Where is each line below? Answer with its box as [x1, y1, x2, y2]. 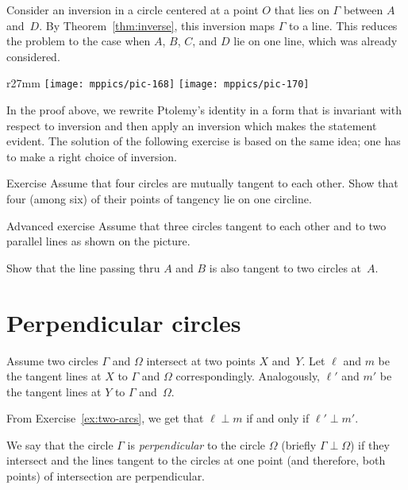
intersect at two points [146, 352, 256, 368]
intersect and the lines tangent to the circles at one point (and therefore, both [6, 452, 386, 469]
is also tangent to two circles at [209, 259, 362, 276]
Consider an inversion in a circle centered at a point [6, 2, 259, 17]
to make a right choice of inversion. [6, 148, 177, 164]
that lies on [274, 2, 329, 17]
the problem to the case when [6, 33, 151, 49]
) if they [349, 436, 390, 453]
